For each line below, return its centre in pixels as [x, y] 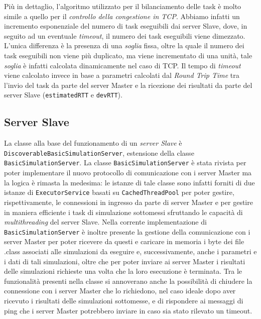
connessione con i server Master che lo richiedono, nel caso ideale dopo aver [120, 291]
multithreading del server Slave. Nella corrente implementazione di [105, 222]
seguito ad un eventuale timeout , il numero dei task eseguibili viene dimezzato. [125, 35]
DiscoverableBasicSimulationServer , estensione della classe [99, 152]
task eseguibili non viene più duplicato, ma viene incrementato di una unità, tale [128, 55]
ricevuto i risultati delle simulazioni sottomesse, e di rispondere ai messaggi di [124, 300]
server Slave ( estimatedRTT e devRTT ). [63, 95]
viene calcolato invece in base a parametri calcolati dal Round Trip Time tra [122, 75]
